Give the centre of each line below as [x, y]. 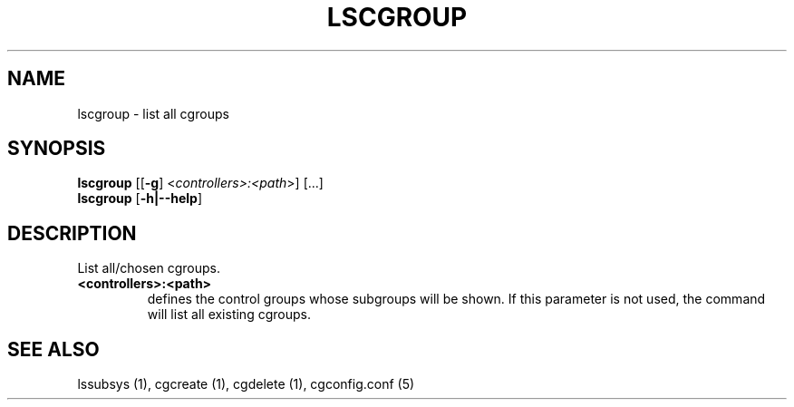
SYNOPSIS [57, 149]
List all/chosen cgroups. [149, 268]
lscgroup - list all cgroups [153, 113]
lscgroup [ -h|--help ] [140, 199]
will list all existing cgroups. [229, 315]
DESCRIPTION [72, 233]
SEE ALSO [53, 349]
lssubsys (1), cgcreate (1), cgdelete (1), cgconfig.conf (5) [246, 384]
